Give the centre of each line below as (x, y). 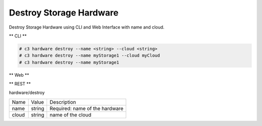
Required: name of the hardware (87, 108)
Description (63, 102)
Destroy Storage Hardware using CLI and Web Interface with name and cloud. (87, 27)
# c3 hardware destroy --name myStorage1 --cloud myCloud (90, 55)
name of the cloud (71, 115)
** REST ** (20, 84)
